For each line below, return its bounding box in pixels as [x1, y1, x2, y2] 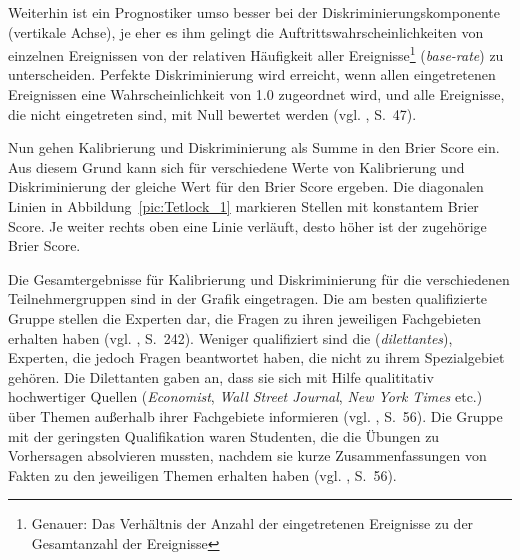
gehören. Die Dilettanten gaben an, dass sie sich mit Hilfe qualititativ [8, 366, 434, 387]
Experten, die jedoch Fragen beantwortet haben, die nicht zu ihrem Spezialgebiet [8, 347, 505, 368]
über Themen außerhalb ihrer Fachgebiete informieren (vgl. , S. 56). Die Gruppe [8, 405, 503, 426]
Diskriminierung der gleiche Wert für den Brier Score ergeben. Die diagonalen [8, 176, 484, 197]
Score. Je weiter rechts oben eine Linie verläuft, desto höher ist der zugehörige [8, 215, 487, 236]
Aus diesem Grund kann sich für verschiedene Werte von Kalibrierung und [8, 156, 465, 177]
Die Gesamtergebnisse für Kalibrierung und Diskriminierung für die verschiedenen [8, 268, 510, 289]
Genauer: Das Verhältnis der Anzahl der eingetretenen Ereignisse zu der [31, 513, 474, 534]
